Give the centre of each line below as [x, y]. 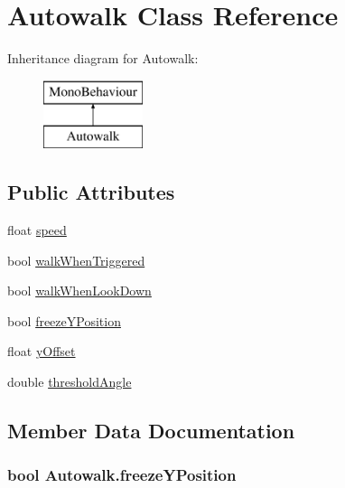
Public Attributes [91, 192]
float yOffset [42, 351]
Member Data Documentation [151, 431]
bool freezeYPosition [64, 320]
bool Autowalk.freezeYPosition [122, 475]
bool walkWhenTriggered [76, 260]
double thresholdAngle [70, 382]
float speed [37, 230]
